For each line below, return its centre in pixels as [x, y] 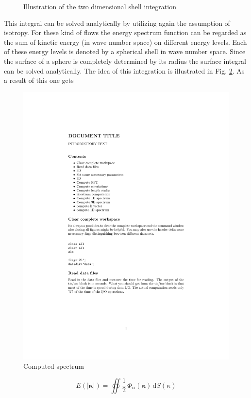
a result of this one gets [39, 80]
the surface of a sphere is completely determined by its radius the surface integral [125, 61]
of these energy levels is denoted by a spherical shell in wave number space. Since [125, 51]
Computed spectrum [54, 366]
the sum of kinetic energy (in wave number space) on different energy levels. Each [125, 42]
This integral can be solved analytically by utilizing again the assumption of [117, 23]
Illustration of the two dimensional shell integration [100, 6]
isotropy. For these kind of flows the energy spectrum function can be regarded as [125, 32]
